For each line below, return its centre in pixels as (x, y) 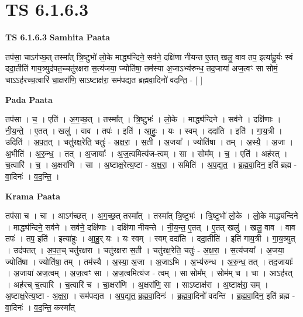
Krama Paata (33, 196)
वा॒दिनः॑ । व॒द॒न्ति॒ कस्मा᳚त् (40, 307)
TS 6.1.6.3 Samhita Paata (58, 37)
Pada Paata (29, 99)
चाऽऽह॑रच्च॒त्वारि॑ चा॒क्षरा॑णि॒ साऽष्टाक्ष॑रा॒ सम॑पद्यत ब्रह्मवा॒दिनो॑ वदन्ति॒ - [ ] (104, 79)
